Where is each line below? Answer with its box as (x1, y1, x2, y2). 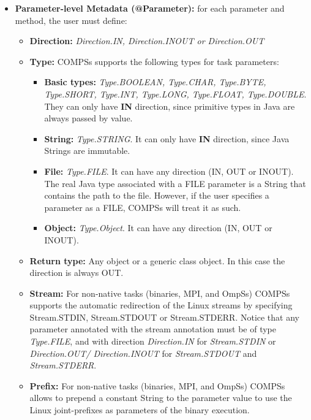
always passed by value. (44, 112, 133, 124)
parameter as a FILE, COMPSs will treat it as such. (44, 200, 241, 213)
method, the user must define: (15, 13, 127, 26)
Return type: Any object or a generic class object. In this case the (29, 254, 285, 267)
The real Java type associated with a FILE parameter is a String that (44, 177, 306, 189)
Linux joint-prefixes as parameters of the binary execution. (29, 403, 250, 416)
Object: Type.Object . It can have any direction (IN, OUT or (44, 221, 272, 234)
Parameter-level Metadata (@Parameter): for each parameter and (15, 2, 285, 14)
